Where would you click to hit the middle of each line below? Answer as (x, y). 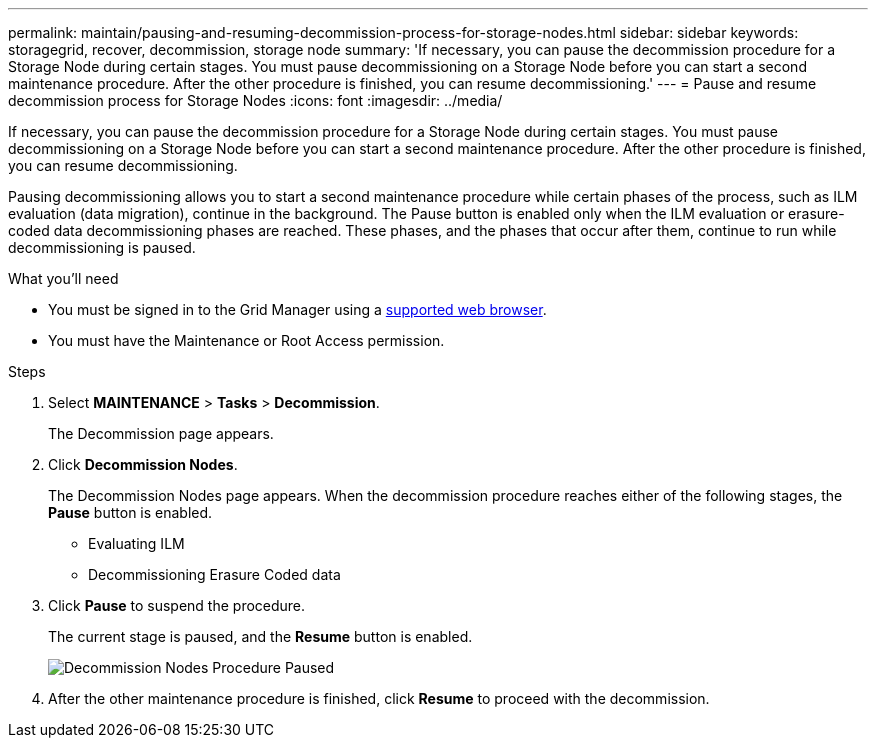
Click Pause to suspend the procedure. (177, 605)
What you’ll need (63, 278)
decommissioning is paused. (102, 247)
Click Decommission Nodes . (143, 464)
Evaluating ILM (136, 543)
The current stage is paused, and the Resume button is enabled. (260, 636)
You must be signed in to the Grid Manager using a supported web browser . (297, 309)
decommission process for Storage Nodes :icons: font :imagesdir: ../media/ (255, 100)
